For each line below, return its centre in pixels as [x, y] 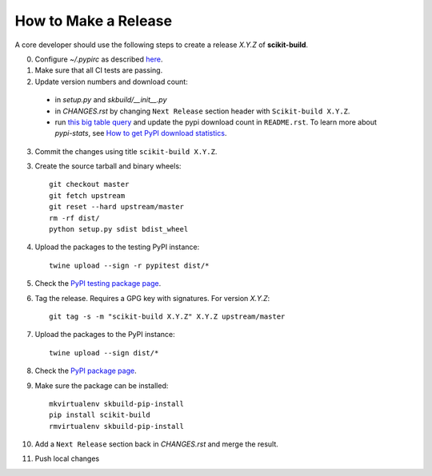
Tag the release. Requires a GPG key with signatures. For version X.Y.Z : [152, 298]
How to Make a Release [93, 21]
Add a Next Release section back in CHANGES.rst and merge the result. [157, 444]
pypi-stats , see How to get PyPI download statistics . [141, 133]
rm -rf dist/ [74, 218]
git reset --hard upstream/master [116, 207]
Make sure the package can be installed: [102, 385]
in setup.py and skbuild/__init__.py [111, 100]
